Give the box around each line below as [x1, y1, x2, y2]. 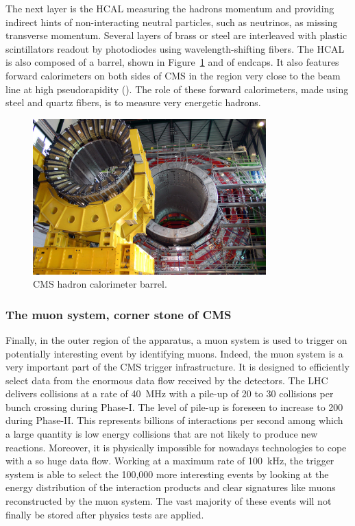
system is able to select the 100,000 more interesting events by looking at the [5, 466, 329, 481]
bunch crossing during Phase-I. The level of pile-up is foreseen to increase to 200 [5, 399, 343, 414]
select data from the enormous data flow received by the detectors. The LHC [5, 373, 328, 387]
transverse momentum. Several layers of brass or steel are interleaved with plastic [5, 28, 347, 42]
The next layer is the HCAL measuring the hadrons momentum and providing [5, 1, 334, 15]
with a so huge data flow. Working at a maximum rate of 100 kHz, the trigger [5, 453, 334, 468]
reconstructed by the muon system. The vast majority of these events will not [5, 494, 332, 508]
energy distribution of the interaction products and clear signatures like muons [5, 480, 336, 494]
